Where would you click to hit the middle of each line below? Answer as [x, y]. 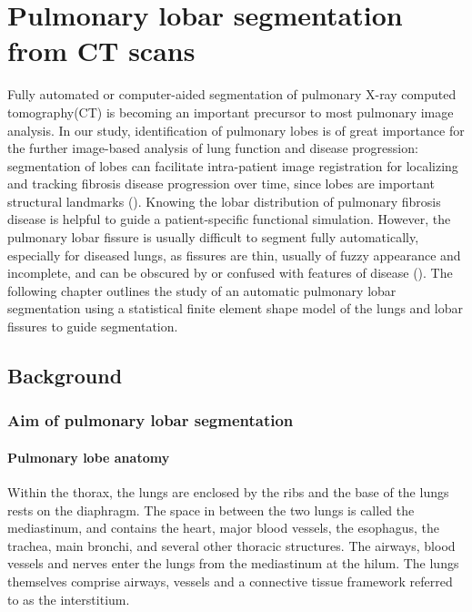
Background [65, 376]
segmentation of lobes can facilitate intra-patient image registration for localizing [233, 165]
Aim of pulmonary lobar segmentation [151, 420]
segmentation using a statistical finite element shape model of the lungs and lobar [235, 308]
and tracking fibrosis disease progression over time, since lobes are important [221, 184]
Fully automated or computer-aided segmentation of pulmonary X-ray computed [232, 94]
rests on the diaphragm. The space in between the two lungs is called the [211, 510]
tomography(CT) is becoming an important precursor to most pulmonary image [231, 112]
